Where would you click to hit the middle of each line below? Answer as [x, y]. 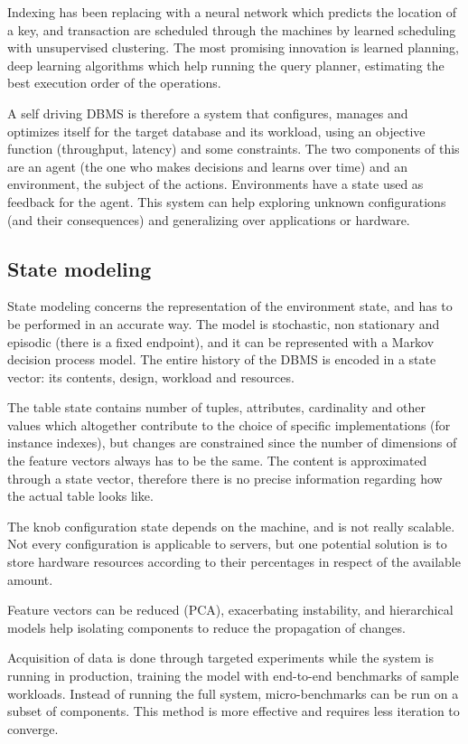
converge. [33, 728]
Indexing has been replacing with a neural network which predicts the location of [232, 12]
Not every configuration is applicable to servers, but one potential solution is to [227, 544]
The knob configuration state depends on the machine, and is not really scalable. [231, 526]
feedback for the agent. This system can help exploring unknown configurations [227, 201]
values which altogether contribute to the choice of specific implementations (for [229, 424]
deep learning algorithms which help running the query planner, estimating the [226, 65]
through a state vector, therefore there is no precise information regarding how [225, 478]
